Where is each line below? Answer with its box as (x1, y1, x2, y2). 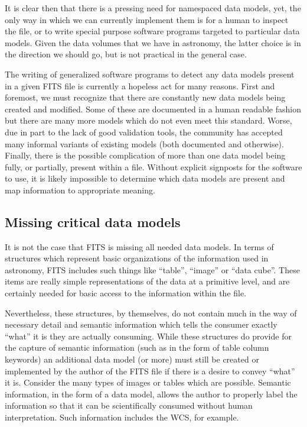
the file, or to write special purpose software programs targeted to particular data (5, 25, 300, 37)
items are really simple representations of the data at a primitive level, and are (5, 275, 290, 287)
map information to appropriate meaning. (5, 183, 155, 196)
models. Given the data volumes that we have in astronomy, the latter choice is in (5, 36, 301, 48)
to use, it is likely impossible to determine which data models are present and (5, 172, 285, 185)
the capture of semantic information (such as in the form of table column (5, 341, 269, 354)
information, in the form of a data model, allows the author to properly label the (5, 387, 298, 400)
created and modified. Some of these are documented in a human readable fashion (5, 102, 301, 115)
